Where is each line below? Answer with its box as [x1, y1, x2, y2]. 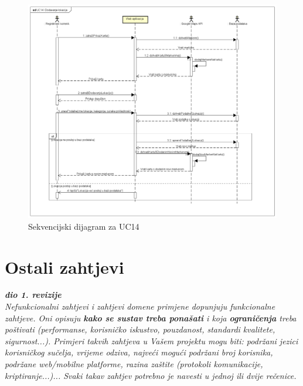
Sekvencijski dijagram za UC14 [28, 220, 139, 232]
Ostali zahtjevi [5, 254, 124, 278]
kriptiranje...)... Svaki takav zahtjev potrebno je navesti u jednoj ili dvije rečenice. [5, 369, 297, 381]
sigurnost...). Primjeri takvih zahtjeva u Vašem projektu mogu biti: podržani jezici [5, 334, 298, 347]
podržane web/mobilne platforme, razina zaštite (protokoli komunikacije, [5, 358, 263, 370]
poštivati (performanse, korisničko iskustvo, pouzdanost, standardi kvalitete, [5, 323, 275, 335]
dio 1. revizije [5, 288, 62, 301]
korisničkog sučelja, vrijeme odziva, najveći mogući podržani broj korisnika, [5, 346, 273, 358]
